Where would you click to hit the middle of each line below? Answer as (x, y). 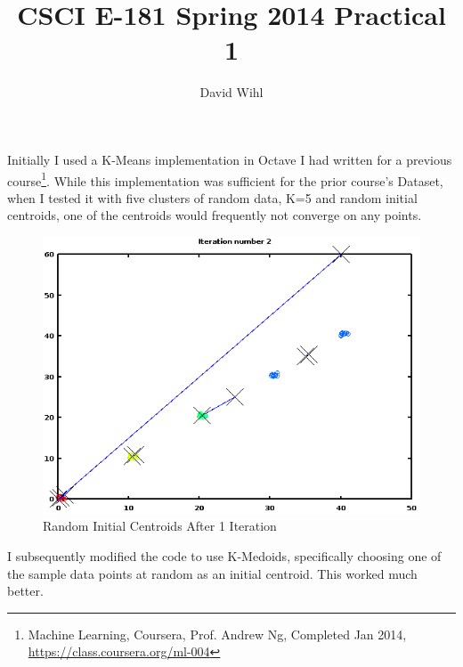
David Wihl (231, 92)
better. (25, 591)
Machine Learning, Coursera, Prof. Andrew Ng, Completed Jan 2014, (217, 634)
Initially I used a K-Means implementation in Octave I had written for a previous (230, 159)
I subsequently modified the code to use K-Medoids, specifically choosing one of (224, 556)
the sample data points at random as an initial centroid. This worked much (212, 573)
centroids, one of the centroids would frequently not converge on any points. (215, 215)
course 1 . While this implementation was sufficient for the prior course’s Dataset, (225, 179)
